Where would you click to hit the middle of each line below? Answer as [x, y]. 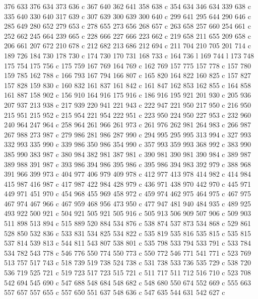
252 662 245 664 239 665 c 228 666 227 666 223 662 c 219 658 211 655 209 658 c [127, 35]
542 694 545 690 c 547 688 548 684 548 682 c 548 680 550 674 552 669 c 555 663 [127, 282]
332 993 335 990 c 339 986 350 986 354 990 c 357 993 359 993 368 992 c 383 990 [127, 144]
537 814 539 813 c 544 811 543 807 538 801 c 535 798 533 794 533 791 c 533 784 [127, 243]
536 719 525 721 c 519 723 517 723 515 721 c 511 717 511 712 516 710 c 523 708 [127, 273]
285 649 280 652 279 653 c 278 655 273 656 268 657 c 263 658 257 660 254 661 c [127, 26]
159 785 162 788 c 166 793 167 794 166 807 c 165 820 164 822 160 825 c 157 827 [127, 75]
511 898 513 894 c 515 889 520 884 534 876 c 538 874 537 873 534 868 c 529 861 [127, 223]
